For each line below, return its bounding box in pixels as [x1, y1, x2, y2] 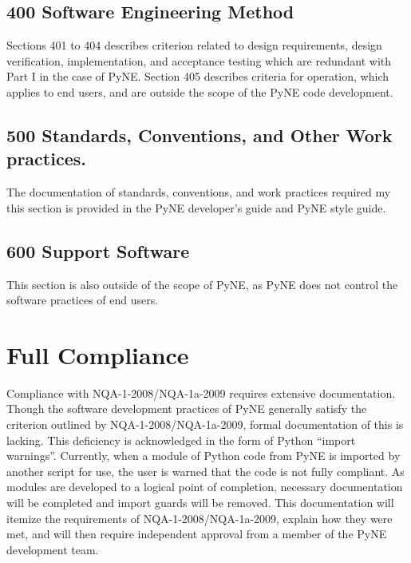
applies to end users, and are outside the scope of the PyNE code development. [6, 83, 393, 100]
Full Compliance [6, 338, 189, 371]
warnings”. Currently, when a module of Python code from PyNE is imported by [6, 447, 401, 464]
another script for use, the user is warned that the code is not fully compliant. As [6, 462, 405, 479]
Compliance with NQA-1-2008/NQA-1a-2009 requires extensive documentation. [6, 384, 396, 401]
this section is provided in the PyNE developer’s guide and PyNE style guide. [6, 199, 386, 216]
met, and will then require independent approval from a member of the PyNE [6, 525, 387, 542]
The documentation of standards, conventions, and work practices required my [6, 184, 391, 200]
